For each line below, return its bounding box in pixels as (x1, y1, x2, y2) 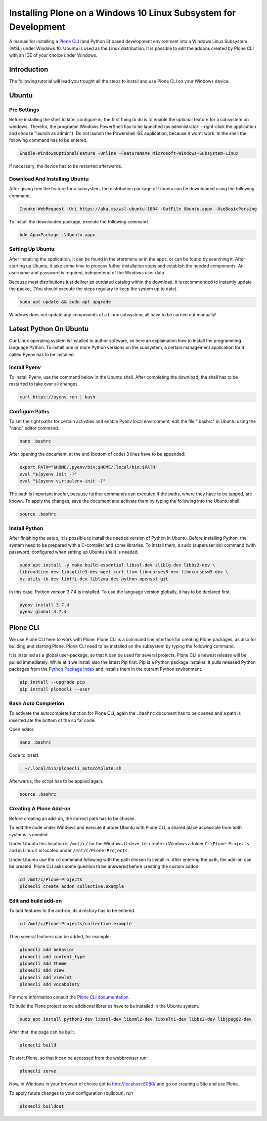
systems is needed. (9, 831, 49, 837)
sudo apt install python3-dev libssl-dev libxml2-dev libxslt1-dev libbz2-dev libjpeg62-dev (19, 1016, 252, 1022)
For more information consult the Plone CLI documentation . (9, 994, 130, 1000)
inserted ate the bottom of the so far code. (9, 717, 96, 723)
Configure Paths (9, 408, 49, 415)
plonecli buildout (19, 1103, 64, 1109)
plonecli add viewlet (19, 974, 72, 980)
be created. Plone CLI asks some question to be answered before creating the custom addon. (9, 863, 200, 869)
